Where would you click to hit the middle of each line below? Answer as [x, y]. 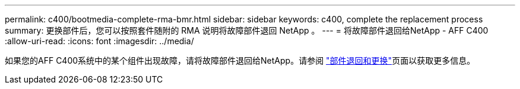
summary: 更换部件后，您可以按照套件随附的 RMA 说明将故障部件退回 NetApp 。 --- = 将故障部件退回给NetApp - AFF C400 [247, 30]
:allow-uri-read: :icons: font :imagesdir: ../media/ [99, 41]
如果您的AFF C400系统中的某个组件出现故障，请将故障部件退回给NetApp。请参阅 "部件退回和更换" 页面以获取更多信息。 [240, 60]
